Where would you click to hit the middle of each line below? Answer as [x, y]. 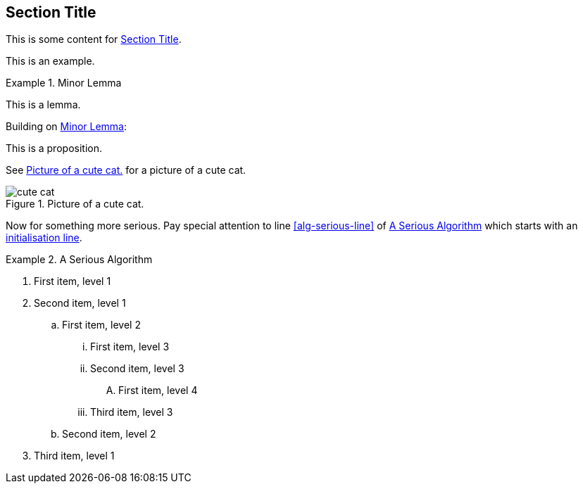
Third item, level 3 [132, 412]
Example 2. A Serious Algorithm [79, 260]
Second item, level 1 [80, 303]
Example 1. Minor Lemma [64, 83]
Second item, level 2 [109, 434]
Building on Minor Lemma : [67, 127]
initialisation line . [44, 238]
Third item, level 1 [74, 456]
